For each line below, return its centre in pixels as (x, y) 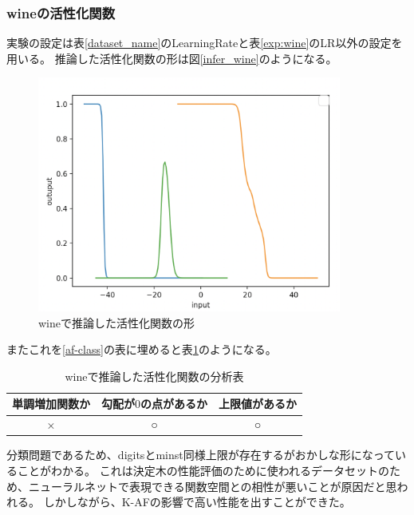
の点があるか (174, 404)
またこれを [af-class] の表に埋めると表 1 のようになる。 (142, 349)
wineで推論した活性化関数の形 (116, 322)
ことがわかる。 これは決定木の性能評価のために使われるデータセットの (203, 470)
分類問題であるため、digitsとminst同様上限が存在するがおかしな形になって (201, 455)
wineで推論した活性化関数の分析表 (154, 376)
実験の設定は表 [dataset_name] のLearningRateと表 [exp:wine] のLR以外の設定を (205, 43)
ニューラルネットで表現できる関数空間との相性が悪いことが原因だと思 (213, 486)
